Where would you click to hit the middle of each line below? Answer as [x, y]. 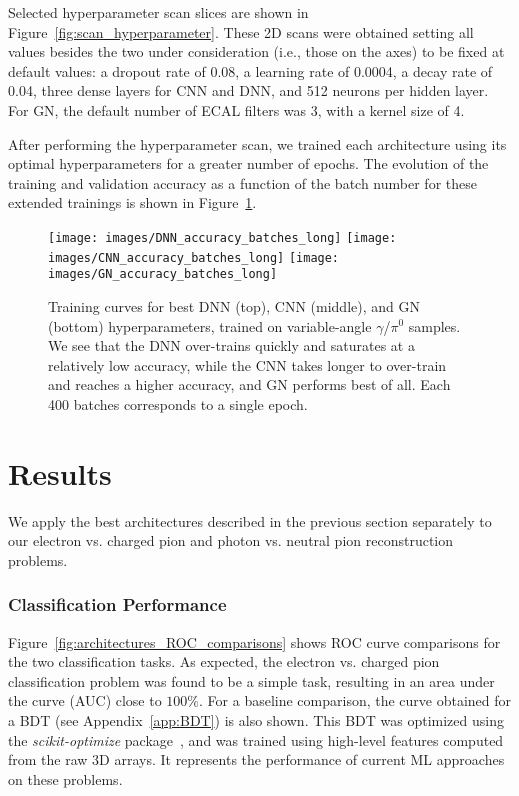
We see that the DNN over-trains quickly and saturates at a [231, 345]
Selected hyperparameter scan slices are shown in [158, 12]
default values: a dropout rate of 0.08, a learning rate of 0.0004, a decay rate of [250, 70]
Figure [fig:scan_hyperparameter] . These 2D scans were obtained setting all [241, 31]
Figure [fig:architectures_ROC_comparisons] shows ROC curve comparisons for [254, 641]
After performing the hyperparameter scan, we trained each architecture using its [257, 143]
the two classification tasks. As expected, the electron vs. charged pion [224, 661]
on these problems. [65, 778]
